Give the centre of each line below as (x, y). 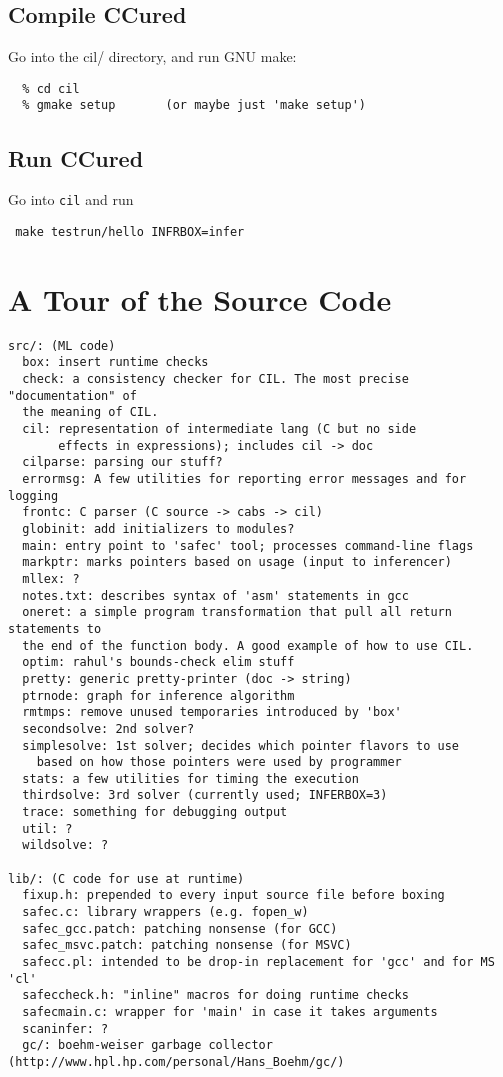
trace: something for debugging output (155, 812)
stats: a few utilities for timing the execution (190, 778)
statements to (55, 628)
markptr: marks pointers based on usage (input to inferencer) (237, 562)
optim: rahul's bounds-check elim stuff (158, 662)
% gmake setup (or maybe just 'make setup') (194, 105)
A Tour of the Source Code (200, 298)
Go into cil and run (71, 199)
